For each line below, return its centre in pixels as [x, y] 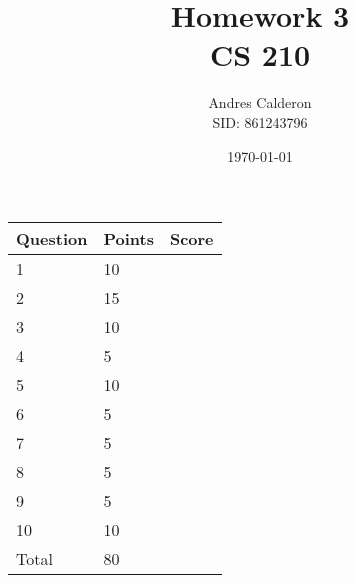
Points [128, 239]
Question [52, 239]
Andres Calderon [260, 102]
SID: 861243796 [260, 121]
